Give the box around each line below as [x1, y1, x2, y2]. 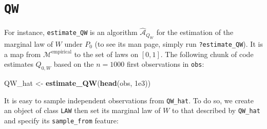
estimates [4, 59, 33, 69]
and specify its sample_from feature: [4, 115, 119, 125]
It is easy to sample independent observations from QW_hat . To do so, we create [4, 95, 254, 105]
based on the [53, 59, 94, 69]
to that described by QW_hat [172, 105, 260, 116]
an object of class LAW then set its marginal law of [4, 105, 161, 116]
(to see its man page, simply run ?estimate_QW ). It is [94, 38, 263, 49]
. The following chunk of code [160, 48, 254, 59]
